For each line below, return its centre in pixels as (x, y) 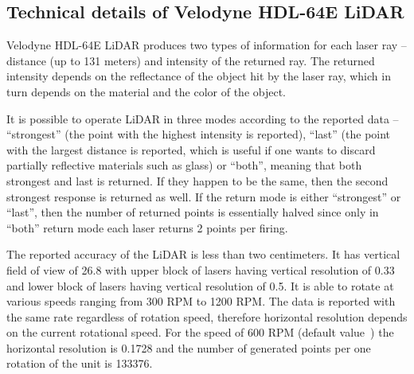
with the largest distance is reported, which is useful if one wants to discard (191, 149)
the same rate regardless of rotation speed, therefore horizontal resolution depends (207, 316)
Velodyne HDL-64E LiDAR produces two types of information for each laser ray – (207, 45)
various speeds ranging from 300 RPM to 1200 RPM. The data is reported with (201, 301)
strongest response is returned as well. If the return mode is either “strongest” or (204, 196)
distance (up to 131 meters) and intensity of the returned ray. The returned (191, 60)
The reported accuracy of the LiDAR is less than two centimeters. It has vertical (203, 254)
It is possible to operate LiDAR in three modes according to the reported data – (203, 118)
